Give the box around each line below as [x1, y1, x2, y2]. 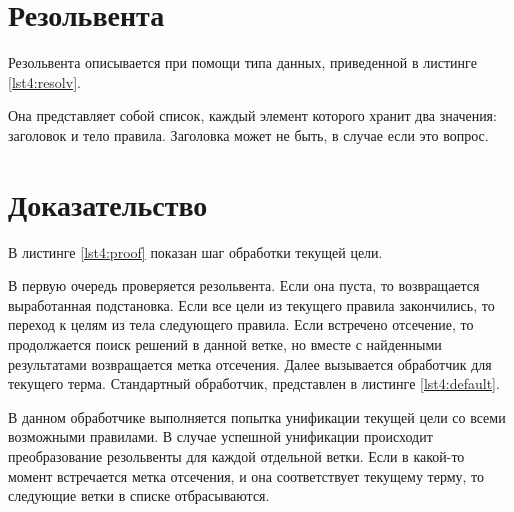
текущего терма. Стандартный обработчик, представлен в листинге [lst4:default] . [8, 373, 500, 394]
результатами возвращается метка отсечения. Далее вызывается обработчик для [8, 353, 492, 374]
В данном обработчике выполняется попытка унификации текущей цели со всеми [8, 406, 506, 427]
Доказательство [8, 183, 208, 224]
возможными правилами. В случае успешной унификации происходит [8, 426, 433, 447]
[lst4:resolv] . [8, 71, 81, 92]
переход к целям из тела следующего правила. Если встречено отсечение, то [8, 314, 474, 335]
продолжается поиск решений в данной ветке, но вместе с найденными [8, 334, 442, 354]
